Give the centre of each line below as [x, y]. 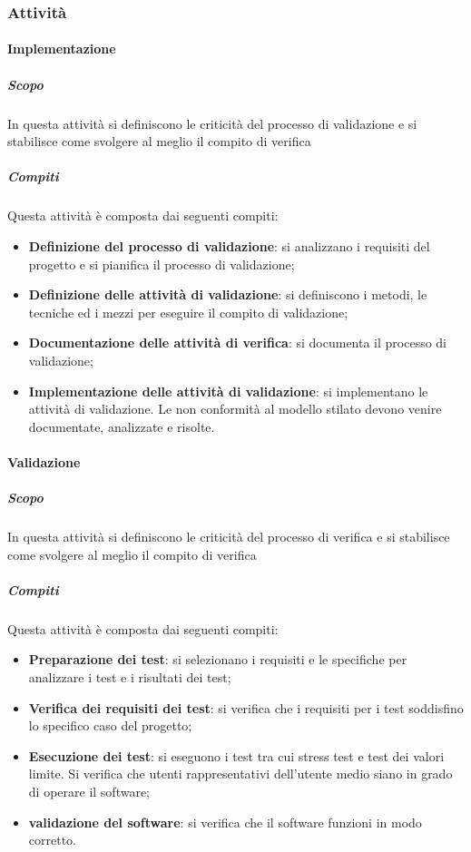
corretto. [52, 840]
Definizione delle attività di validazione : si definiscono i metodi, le [228, 294]
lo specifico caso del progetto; [110, 725]
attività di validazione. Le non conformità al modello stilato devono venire [235, 409]
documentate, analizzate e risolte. [122, 426]
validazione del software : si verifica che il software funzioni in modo [225, 822]
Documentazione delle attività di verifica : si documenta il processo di [238, 343]
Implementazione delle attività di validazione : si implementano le [228, 391]
